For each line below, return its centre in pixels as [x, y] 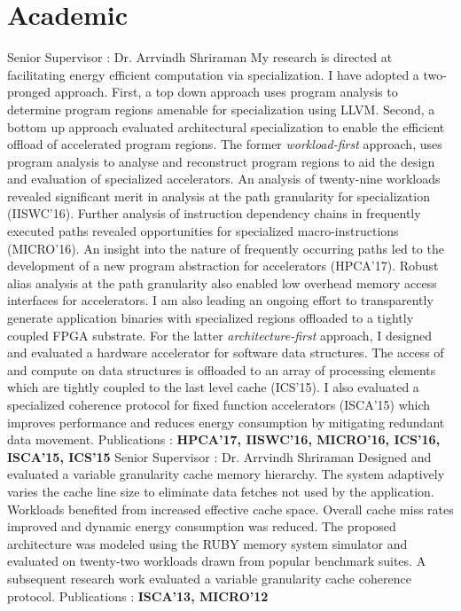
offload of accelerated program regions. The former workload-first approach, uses [225, 144]
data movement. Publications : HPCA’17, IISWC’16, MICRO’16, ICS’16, [224, 439]
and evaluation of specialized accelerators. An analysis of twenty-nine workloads [224, 179]
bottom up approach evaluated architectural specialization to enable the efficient [226, 126]
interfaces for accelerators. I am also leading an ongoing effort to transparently [220, 300]
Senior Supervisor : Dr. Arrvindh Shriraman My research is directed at [200, 57]
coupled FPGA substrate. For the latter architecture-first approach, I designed [220, 335]
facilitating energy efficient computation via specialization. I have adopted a [213, 74]
